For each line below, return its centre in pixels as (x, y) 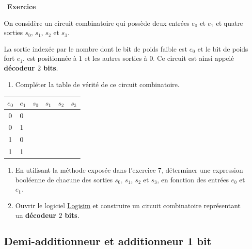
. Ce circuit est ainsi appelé (193, 58)
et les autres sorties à (116, 58)
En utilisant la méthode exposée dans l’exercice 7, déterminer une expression (129, 170)
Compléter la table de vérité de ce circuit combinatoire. (97, 84)
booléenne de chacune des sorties (64, 179)
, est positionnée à (50, 58)
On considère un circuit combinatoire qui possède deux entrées (97, 23)
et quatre (229, 23)
